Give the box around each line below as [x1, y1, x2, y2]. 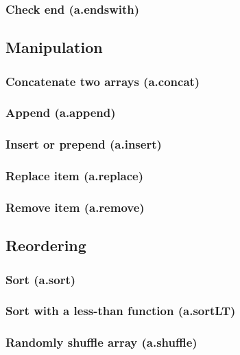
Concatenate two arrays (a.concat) [5, 72, 200, 89]
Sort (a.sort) [5, 270, 76, 288]
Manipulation [5, 36, 103, 58]
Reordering [5, 235, 86, 256]
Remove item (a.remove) [5, 198, 145, 215]
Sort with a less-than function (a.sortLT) [5, 302, 236, 319]
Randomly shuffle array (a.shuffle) [5, 334, 197, 351]
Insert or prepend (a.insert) [5, 136, 162, 153]
